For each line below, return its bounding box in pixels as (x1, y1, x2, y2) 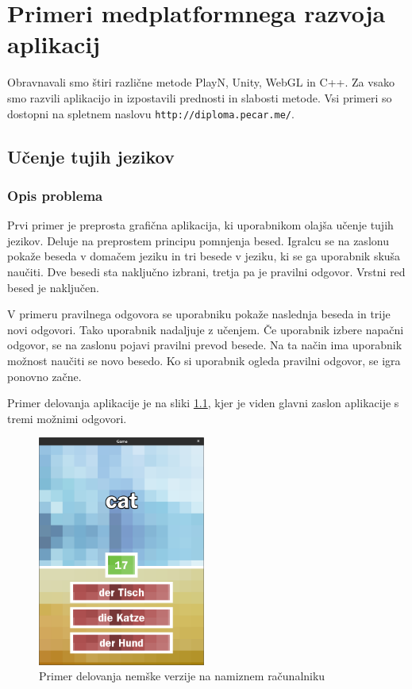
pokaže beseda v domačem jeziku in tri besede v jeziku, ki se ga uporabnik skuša (7, 248, 401, 264)
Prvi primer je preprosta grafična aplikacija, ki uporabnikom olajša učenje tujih (7, 217, 394, 233)
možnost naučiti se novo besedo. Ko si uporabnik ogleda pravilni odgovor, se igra (7, 352, 401, 368)
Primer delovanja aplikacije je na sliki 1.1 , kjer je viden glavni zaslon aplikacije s (7, 395, 399, 411)
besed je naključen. (7, 279, 99, 295)
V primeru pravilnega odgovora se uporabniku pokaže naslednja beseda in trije (7, 306, 391, 322)
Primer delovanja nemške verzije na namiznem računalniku (39, 668, 325, 684)
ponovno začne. (7, 368, 82, 384)
